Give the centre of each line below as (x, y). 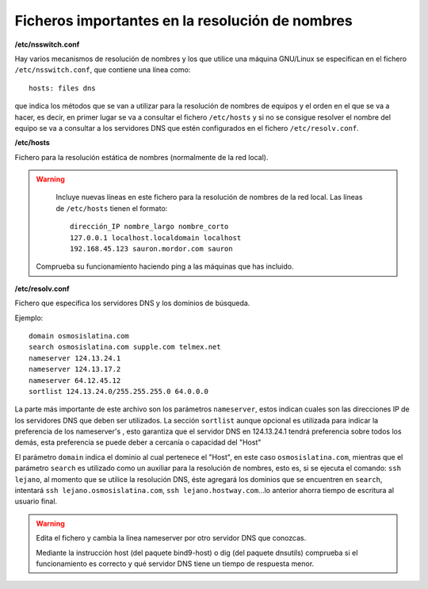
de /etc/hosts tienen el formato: (112, 208)
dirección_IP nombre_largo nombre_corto (149, 227)
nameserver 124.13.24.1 (75, 358)
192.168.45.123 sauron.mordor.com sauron (151, 249)
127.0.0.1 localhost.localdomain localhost (156, 237)
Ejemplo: (29, 318)
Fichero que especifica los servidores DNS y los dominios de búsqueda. (132, 303)
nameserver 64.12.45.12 (75, 380)
